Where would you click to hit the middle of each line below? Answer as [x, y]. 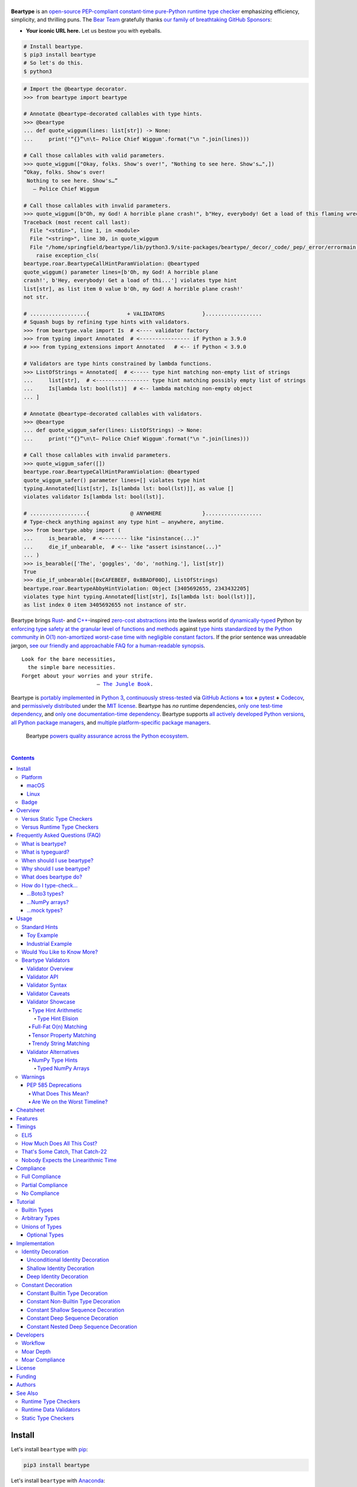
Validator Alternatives [53, 1052]
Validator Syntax [47, 985]
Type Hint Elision [58, 1019]
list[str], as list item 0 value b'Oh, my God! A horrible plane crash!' [133, 289]
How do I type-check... [50, 885]
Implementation [35, 1243]
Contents [23, 758]
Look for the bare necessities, [69, 659]
